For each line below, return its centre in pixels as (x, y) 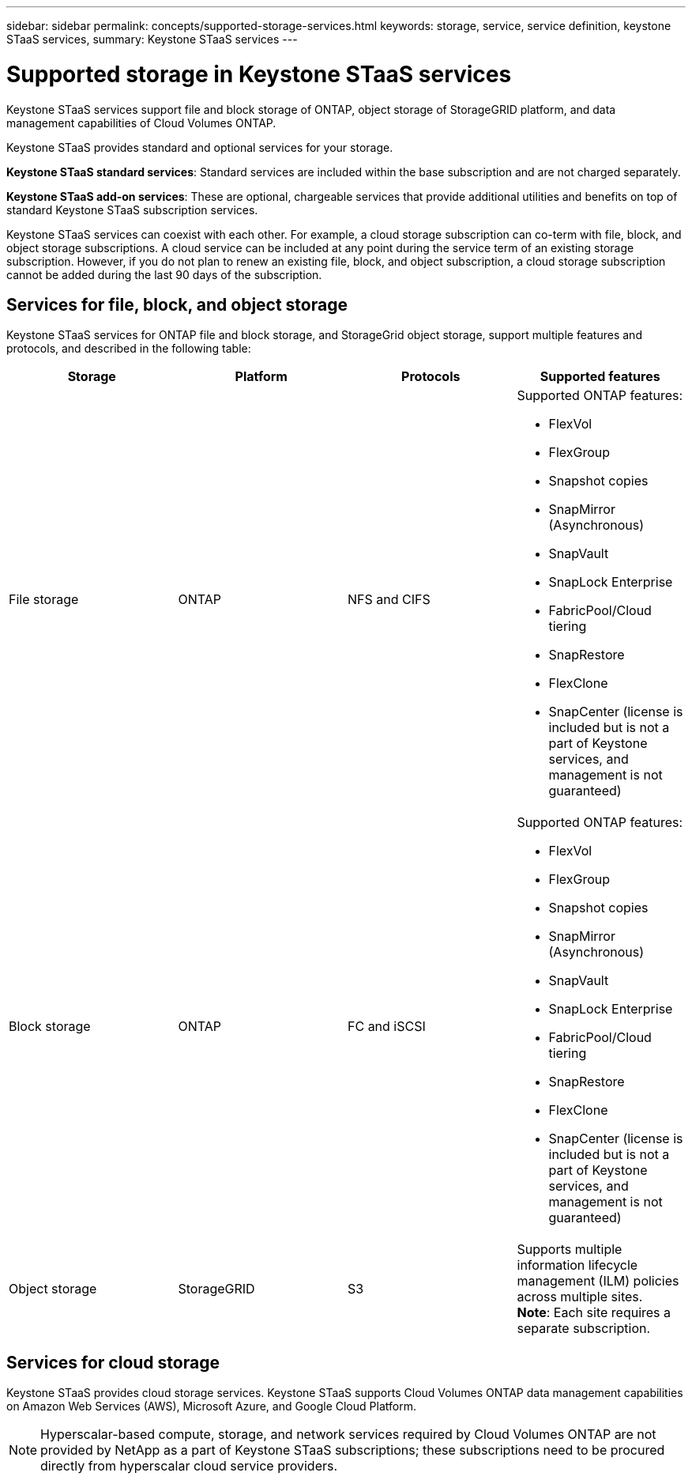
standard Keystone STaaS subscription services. (132, 210)
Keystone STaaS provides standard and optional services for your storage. (200, 147)
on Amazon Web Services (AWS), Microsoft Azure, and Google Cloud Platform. (211, 1406)
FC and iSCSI (387, 1027)
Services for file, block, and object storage (177, 304)
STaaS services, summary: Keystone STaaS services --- (152, 39)
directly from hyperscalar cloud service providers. (189, 1466)
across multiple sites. (580, 1297)
